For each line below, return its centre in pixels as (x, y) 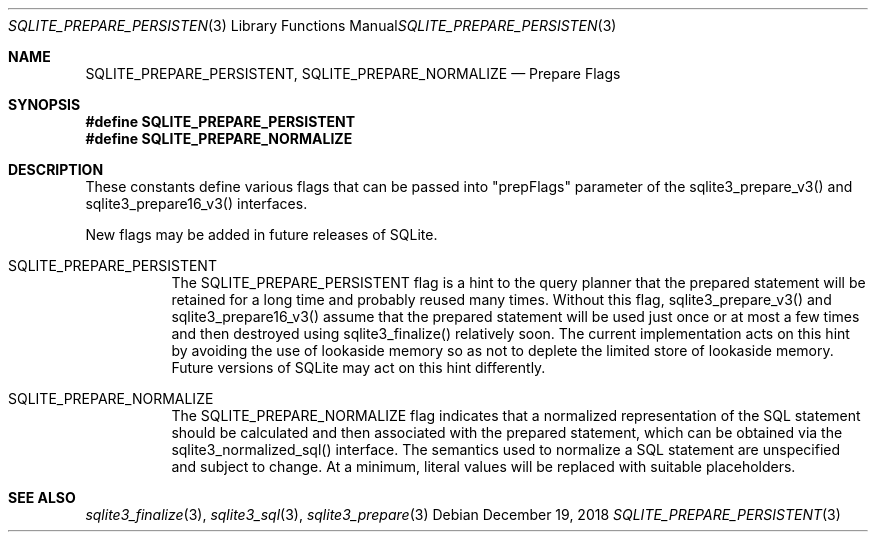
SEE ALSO (42, 497)
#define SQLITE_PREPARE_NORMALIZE (219, 138)
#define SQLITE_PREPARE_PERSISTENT (220, 121)
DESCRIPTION (56, 169)
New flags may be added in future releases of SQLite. (261, 234)
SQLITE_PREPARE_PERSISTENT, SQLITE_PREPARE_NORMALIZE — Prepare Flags (353, 73)
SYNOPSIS (44, 104)
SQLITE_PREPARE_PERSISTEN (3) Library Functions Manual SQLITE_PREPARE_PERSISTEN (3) (312, 25)
